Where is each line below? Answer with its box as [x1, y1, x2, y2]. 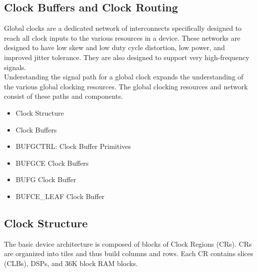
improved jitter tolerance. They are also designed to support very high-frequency [4, 52, 250, 62]
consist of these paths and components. [4, 91, 123, 101]
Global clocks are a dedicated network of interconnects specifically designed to [4, 23, 242, 33]
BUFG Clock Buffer [15, 174, 76, 185]
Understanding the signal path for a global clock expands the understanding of [4, 71, 244, 82]
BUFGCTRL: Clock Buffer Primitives [15, 141, 131, 151]
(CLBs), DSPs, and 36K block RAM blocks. [4, 258, 138, 268]
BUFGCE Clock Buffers [15, 157, 89, 168]
